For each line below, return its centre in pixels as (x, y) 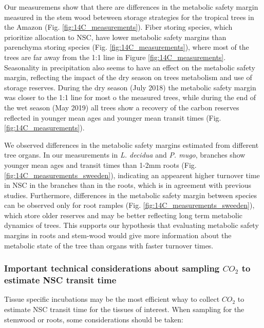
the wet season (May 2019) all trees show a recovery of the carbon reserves (122, 107)
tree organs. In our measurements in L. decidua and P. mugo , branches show (125, 155)
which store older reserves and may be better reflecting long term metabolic (124, 215)
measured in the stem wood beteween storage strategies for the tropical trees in (129, 17)
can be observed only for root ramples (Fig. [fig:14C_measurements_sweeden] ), (129, 205)
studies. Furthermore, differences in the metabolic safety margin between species (130, 195)
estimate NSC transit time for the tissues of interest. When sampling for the (124, 309)
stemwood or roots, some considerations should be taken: (94, 319)
